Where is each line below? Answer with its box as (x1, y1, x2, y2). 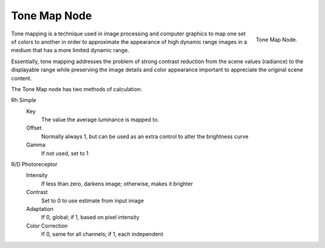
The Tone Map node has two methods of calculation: (11, 85, 142, 92)
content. (11, 74, 32, 82)
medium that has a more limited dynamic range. (11, 47, 129, 54)
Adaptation (26, 205, 54, 213)
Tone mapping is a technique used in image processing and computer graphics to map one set (11, 30, 246, 37)
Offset (26, 124, 42, 132)
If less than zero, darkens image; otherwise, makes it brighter (41, 180, 193, 187)
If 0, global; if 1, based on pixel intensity (41, 214, 140, 221)
